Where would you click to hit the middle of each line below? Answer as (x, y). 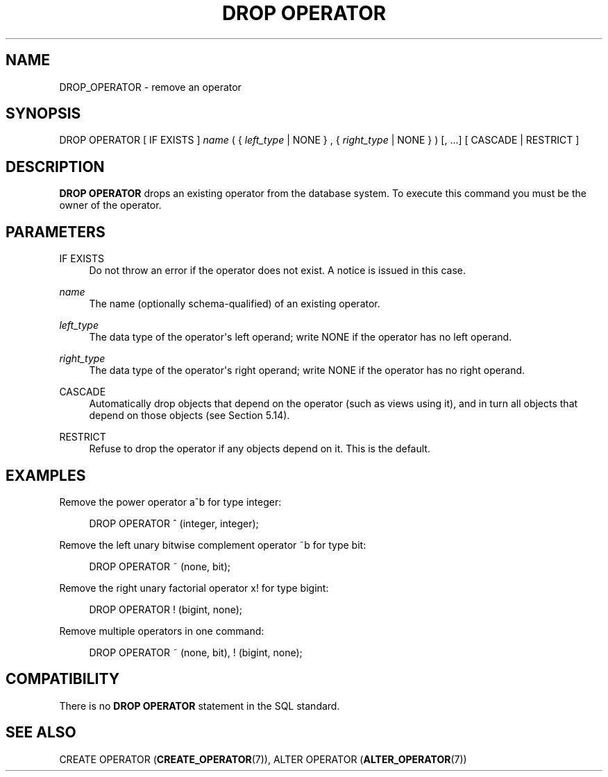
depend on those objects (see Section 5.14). (189, 416)
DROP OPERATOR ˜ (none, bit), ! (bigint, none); (196, 652)
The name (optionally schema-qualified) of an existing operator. (235, 304)
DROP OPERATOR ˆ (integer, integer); (174, 523)
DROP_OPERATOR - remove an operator (150, 87)
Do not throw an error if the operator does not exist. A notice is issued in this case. (277, 271)
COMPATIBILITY (62, 679)
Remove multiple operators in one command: (162, 631)
